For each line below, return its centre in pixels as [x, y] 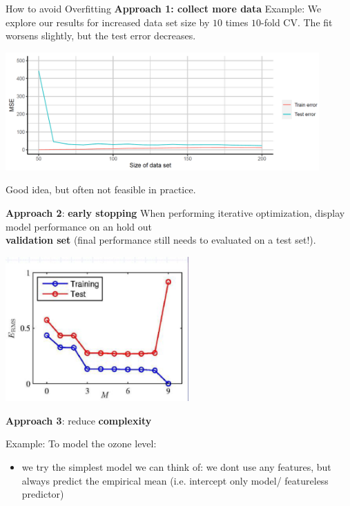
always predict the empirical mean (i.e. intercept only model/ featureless [175, 480]
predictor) [43, 494]
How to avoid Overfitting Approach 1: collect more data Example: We [164, 8]
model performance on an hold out [79, 226]
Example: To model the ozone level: [81, 444]
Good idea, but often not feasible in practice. [101, 189]
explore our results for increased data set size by [108, 22]
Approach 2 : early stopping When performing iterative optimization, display [175, 212]
